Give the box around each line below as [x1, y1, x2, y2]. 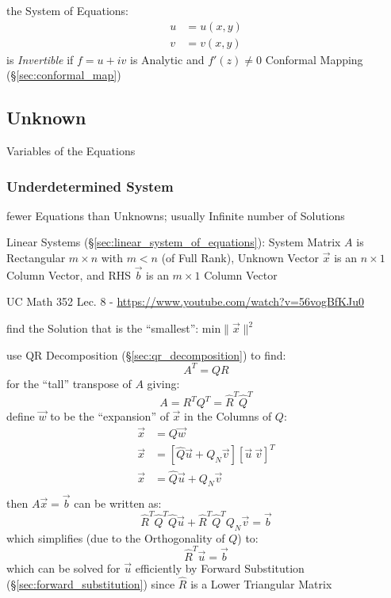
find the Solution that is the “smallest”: [6, 320, 199, 337]
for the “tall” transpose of [6, 375, 132, 391]
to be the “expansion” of [50, 408, 169, 425]
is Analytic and [130, 51, 205, 67]
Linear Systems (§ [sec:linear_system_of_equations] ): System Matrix [6, 234, 341, 250]
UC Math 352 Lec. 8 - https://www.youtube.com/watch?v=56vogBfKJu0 [6, 293, 364, 310]
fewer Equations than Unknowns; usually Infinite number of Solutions [6, 207, 345, 223]
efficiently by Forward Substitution [135, 560, 305, 577]
